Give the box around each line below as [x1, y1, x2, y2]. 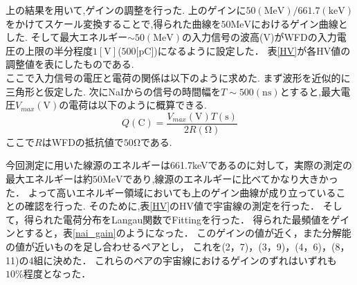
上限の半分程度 [24, 43, 93, 57]
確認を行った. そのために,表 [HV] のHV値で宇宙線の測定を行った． [24, 199, 320, 213]
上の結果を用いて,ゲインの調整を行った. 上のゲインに [6, 3, 246, 17]
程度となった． [23, 266, 91, 281]
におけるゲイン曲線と [251, 16, 348, 30]
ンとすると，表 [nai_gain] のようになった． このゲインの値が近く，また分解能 [6, 226, 351, 240]
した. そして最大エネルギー [6, 30, 128, 44]
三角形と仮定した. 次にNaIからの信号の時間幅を [6, 84, 221, 98]
